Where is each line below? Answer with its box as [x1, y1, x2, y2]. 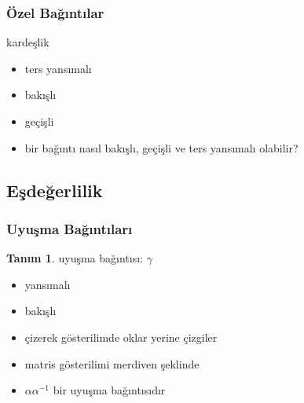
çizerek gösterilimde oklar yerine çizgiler [24, 328, 218, 345]
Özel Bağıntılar [6, 2, 104, 22]
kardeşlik [6, 34, 49, 50]
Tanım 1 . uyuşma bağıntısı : [6, 250, 144, 266]
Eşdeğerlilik [6, 178, 103, 202]
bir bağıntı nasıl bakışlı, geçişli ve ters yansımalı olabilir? [24, 139, 299, 156]
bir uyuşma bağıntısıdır [53, 382, 166, 398]
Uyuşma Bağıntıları [6, 218, 133, 238]
